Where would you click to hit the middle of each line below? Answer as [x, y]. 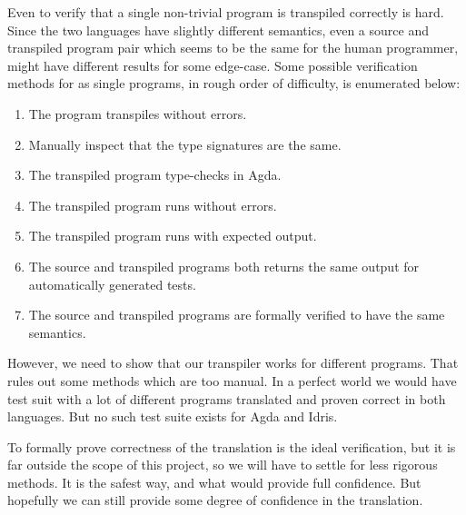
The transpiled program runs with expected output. [173, 236]
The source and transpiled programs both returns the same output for [224, 266]
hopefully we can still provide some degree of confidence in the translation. [215, 500]
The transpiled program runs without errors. [153, 205]
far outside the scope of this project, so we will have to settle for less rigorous [223, 465]
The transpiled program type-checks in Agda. [155, 175]
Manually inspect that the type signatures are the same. [185, 144]
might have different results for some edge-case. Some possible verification [213, 65]
